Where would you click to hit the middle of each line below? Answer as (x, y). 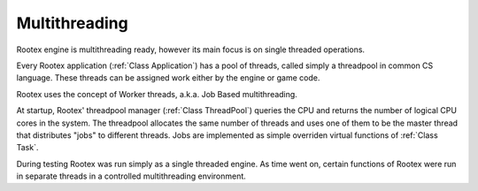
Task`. (27, 148)
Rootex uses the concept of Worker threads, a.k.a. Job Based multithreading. (157, 94)
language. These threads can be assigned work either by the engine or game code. (168, 78)
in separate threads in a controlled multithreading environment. (131, 176)
